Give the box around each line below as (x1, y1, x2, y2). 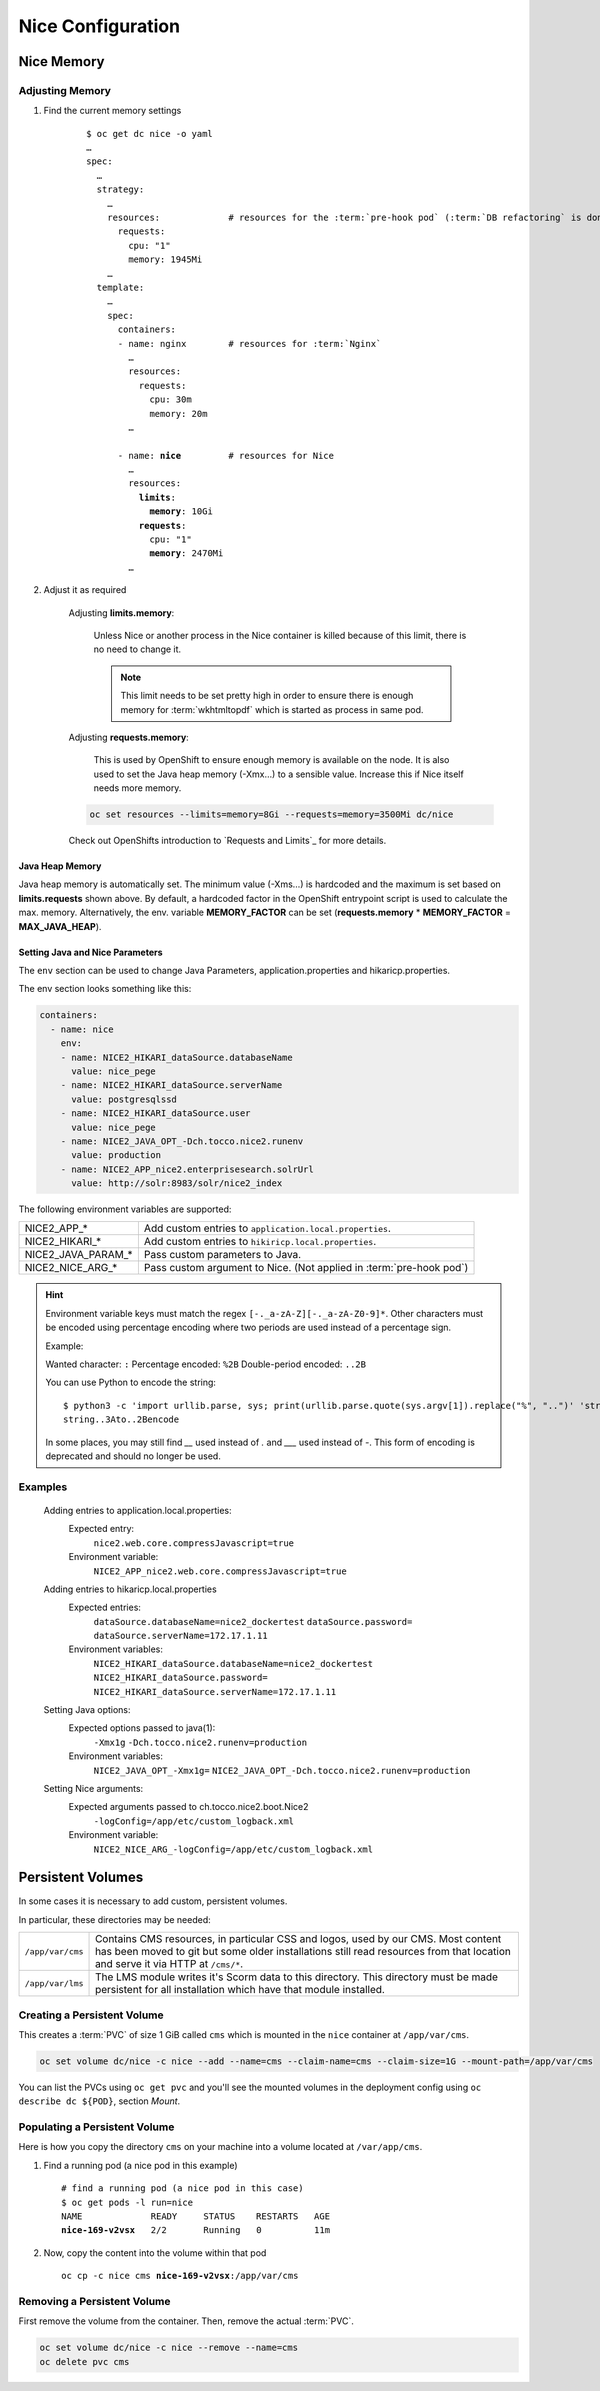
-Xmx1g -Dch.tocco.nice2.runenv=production (93, 1736, 308, 1748)
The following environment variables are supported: (18, 1203, 232, 1215)
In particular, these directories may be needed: (18, 1913, 212, 1925)
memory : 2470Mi (149, 548, 224, 559)
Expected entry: (68, 1523, 135, 1535)
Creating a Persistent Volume (18, 2008, 164, 2022)
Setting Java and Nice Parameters (18, 946, 164, 958)
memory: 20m (149, 408, 208, 419)
